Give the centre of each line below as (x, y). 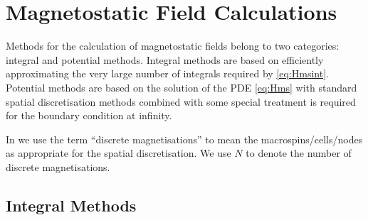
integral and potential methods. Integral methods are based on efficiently (165, 59)
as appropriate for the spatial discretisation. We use (119, 153)
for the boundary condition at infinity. (89, 115)
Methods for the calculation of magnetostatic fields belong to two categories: (173, 46)
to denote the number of (299, 153)
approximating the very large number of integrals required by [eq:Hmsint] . (167, 73)
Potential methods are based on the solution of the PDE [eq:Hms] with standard (182, 87)
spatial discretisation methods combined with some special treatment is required (181, 101)
